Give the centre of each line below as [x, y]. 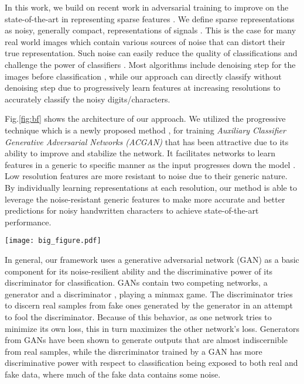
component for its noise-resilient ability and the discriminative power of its [139, 271]
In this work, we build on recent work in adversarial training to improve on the [147, 7]
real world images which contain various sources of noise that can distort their [145, 41]
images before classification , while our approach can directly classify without [143, 76]
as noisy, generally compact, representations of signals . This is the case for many [151, 30]
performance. [28, 222]
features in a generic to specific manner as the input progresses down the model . [150, 164]
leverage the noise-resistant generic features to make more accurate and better [145, 199]
